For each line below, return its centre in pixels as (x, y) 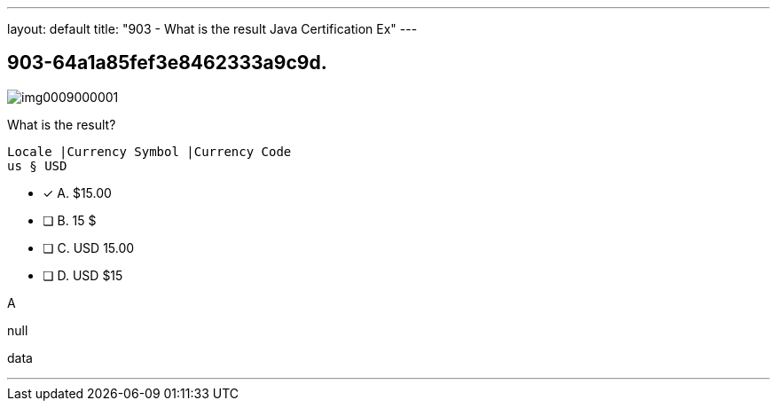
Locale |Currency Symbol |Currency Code (149, 151)
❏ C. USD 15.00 (89, 247)
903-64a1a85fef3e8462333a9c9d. (167, 63)
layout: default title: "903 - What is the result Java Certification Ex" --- (212, 29)
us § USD (37, 165)
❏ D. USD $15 (83, 275)
